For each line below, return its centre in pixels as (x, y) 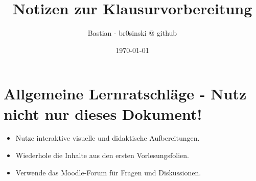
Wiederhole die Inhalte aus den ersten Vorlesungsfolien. (102, 155)
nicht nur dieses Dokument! (103, 113)
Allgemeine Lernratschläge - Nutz (125, 94)
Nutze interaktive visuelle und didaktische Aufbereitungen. (108, 138)
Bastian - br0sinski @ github (132, 33)
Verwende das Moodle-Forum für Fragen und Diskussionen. (108, 172)
